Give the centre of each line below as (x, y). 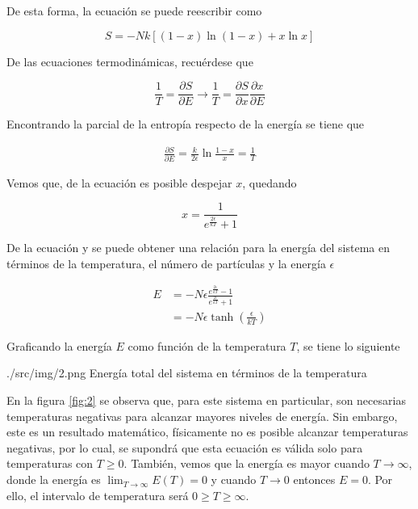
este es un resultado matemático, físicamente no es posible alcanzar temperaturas (207, 432)
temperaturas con (50, 463)
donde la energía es (54, 480)
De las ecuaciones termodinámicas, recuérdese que (130, 61)
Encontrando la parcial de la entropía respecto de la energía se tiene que (186, 124)
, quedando (270, 182)
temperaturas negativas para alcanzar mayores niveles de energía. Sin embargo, (202, 416)
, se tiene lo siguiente (348, 345)
